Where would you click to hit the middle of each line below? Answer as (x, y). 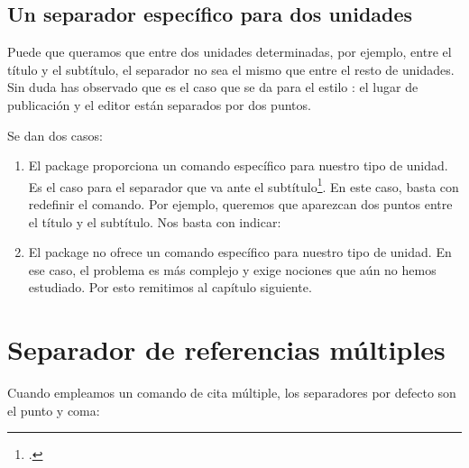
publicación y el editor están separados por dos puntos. (159, 104)
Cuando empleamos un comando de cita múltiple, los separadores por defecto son (232, 393)
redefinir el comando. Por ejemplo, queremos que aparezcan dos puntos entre (240, 204)
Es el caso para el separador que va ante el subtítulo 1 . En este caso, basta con (244, 185)
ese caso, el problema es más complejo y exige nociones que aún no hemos (232, 269)
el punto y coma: (54, 410)
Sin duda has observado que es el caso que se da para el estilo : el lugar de (213, 87)
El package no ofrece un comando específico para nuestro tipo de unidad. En (240, 252)
